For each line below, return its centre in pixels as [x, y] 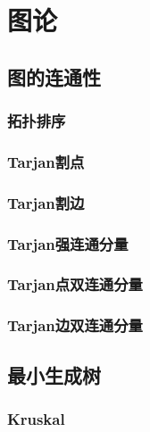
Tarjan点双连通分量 [75, 284]
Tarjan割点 [46, 161]
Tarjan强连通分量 [68, 243]
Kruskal [36, 418]
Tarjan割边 [46, 202]
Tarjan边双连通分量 [75, 325]
